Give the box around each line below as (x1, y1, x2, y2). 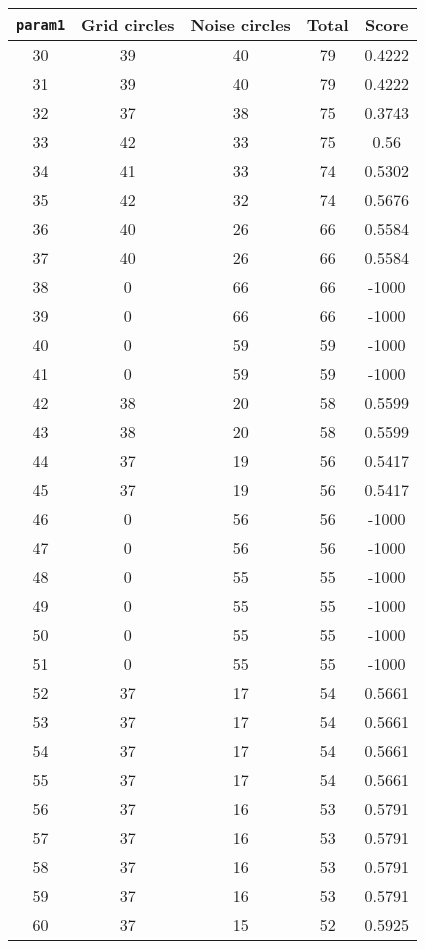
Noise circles (190, 13, 291, 36)
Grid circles (81, 13, 175, 36)
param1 (16, 16, 66, 33)
